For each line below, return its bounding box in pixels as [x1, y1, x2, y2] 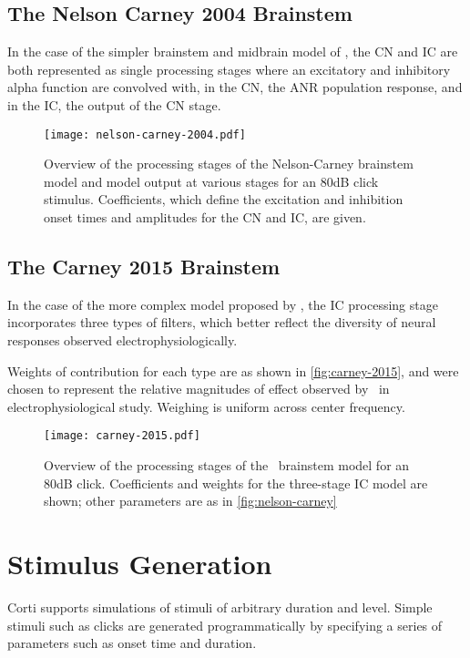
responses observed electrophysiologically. [7, 331, 238, 349]
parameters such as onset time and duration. [7, 633, 257, 653]
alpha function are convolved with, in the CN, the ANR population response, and [7, 77, 463, 97]
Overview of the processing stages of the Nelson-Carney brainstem [44, 154, 414, 173]
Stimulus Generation [7, 545, 272, 581]
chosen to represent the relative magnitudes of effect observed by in [7, 379, 390, 398]
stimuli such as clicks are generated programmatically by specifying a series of [7, 615, 443, 634]
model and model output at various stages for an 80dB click [44, 171, 379, 190]
